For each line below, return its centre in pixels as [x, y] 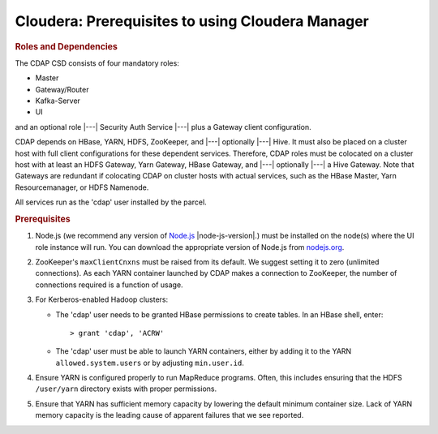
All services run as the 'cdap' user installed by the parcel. [111, 202]
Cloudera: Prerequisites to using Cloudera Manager [192, 21]
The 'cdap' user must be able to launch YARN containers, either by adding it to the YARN [204, 351]
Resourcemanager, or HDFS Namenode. [82, 187]
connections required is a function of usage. [109, 285]
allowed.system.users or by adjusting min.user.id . [150, 363]
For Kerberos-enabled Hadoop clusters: [102, 299]
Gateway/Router [62, 89]
